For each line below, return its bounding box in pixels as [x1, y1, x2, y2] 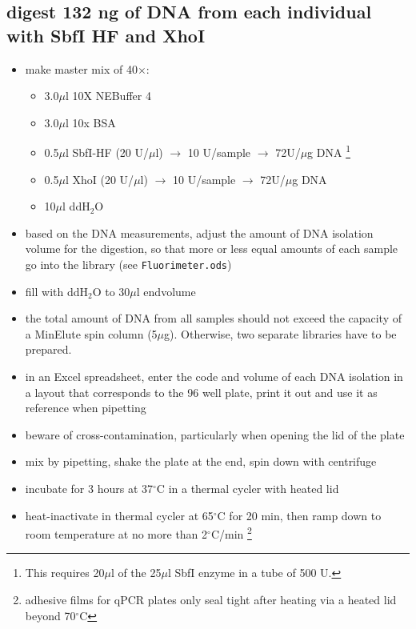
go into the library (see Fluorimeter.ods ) [25, 256, 232, 272]
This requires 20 [25, 564, 105, 581]
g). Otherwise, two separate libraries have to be [164, 325, 397, 342]
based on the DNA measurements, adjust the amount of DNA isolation [25, 224, 374, 241]
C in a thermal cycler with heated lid [156, 480, 339, 496]
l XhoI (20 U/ [65, 170, 134, 187]
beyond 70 [25, 607, 76, 623]
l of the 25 [110, 564, 162, 581]
